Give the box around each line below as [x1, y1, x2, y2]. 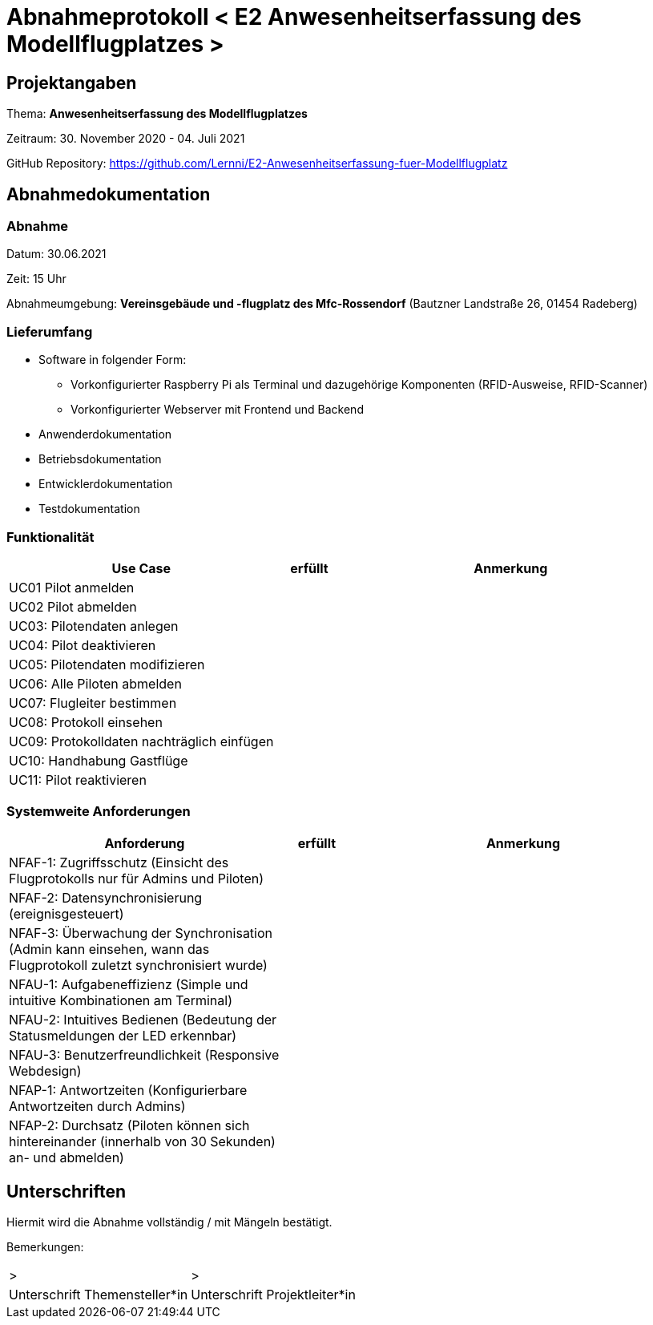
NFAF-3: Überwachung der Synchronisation [9, 924, 273, 941]
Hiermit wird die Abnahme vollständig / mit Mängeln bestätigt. [6, 1215, 333, 1230]
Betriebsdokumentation [38, 452, 162, 467]
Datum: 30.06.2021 [6, 247, 107, 261]
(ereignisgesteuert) [9, 905, 124, 922]
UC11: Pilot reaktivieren [9, 771, 147, 788]
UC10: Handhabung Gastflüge [9, 752, 188, 769]
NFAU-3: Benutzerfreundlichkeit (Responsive [9, 1046, 280, 1063]
